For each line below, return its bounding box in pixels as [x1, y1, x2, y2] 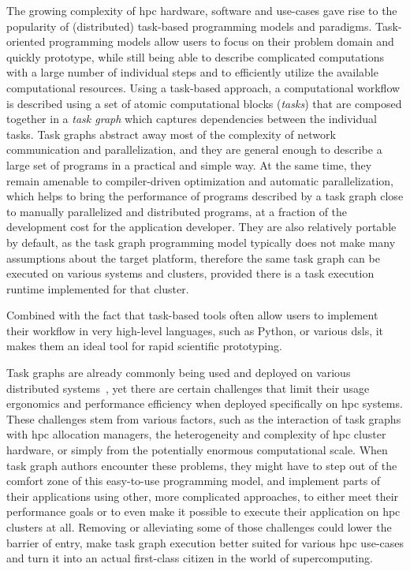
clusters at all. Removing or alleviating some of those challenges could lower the [6, 519, 392, 535]
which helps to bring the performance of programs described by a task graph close [6, 188, 404, 204]
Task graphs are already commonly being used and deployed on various [6, 364, 351, 381]
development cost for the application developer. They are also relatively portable [6, 218, 397, 235]
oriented [6, 33, 46, 50]
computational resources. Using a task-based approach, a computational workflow [6, 79, 401, 95]
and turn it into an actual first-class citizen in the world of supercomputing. [6, 550, 373, 566]
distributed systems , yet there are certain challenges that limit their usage [6, 379, 370, 396]
